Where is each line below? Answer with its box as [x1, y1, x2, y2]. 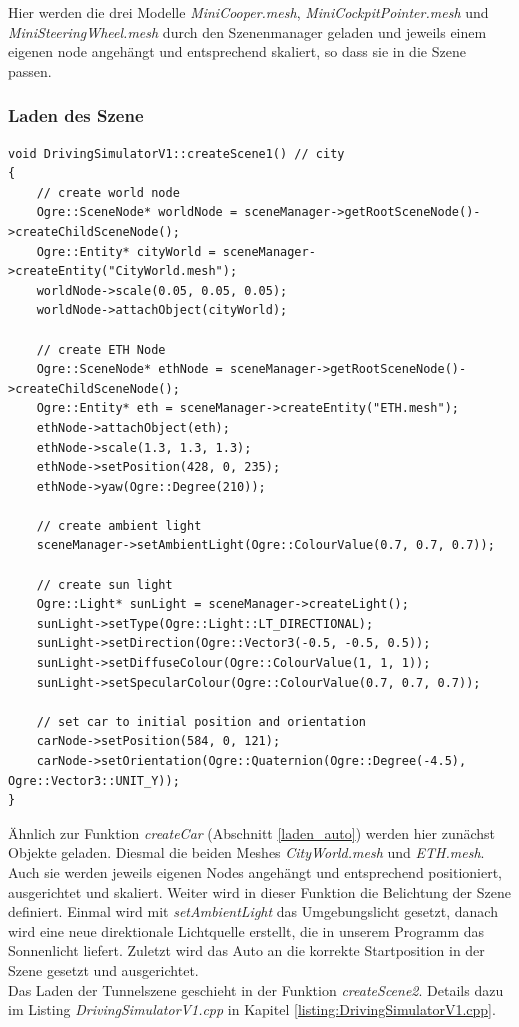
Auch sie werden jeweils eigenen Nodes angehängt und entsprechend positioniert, [8, 861, 502, 882]
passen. [8, 60, 52, 81]
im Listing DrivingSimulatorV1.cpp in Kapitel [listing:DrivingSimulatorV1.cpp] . [8, 999, 496, 1020]
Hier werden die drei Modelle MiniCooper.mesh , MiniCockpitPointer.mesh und [8, 2, 489, 22]
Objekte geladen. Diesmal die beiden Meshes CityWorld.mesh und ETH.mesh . [8, 842, 485, 863]
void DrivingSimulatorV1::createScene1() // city [8, 146, 345, 161]
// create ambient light [36, 518, 202, 533]
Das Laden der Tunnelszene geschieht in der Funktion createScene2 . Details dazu [8, 979, 504, 1000]
